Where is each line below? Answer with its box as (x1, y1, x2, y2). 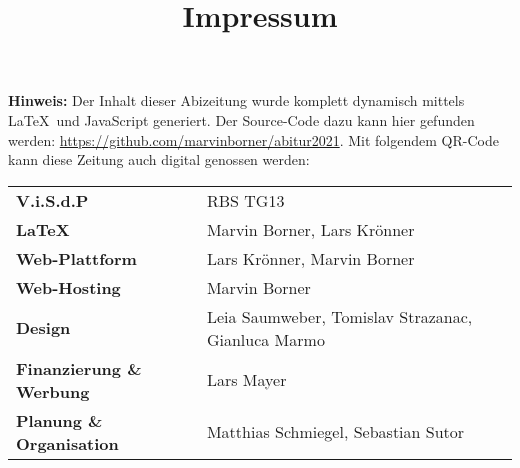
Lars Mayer (206, 368, 287, 392)
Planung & (16, 408, 103, 432)
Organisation (16, 431, 119, 455)
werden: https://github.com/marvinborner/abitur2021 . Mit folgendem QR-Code (8, 129, 499, 150)
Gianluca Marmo (206, 327, 325, 351)
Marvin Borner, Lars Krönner (206, 217, 415, 241)
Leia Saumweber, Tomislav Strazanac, (206, 304, 473, 328)
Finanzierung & (16, 356, 142, 380)
